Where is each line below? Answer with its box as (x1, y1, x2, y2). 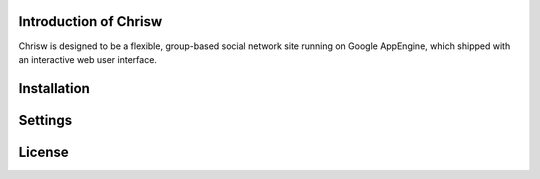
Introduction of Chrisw (18, 13, 163, 30)
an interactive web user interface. (18, 53, 157, 65)
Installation (18, 80, 90, 97)
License (18, 143, 69, 160)
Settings (18, 111, 73, 129)
